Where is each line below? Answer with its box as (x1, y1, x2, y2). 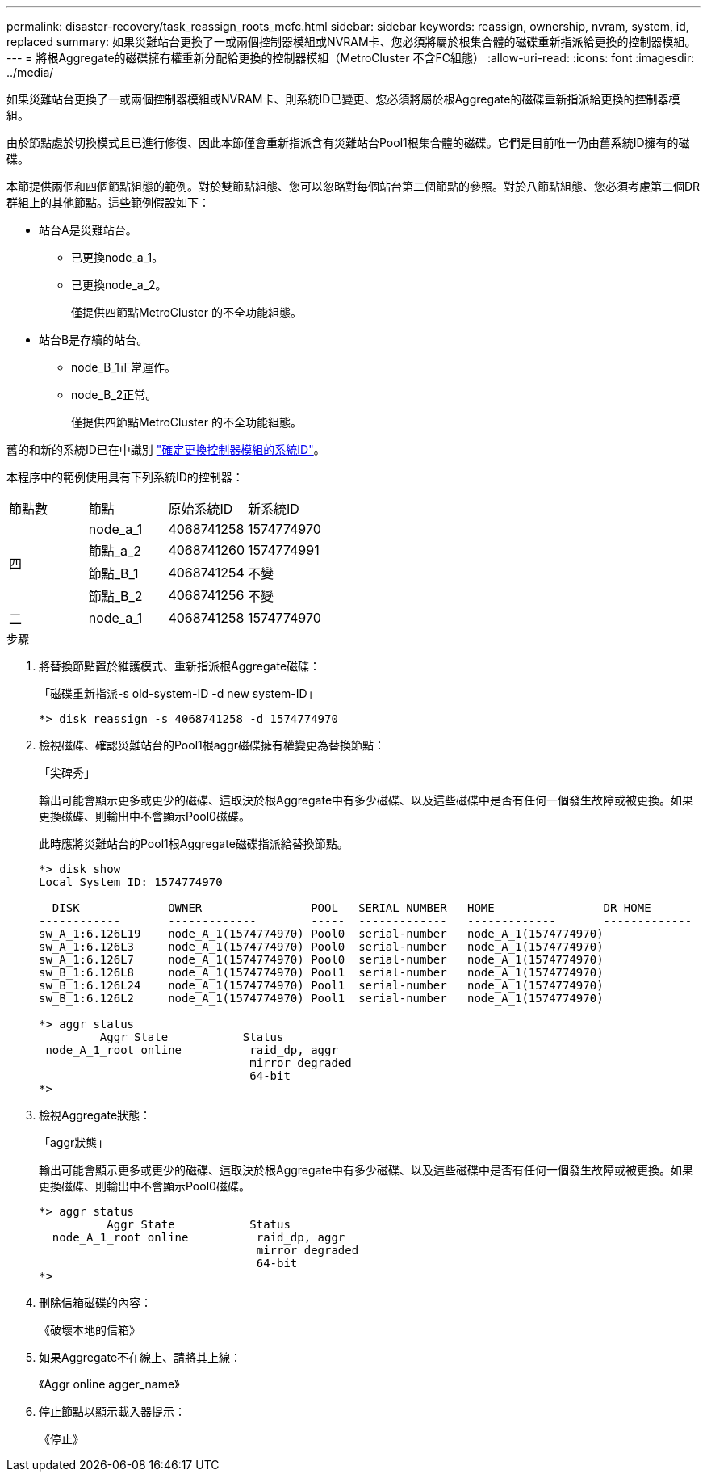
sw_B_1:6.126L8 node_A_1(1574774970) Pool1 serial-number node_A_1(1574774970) (39, 966, 604, 979)
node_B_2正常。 (71, 388, 157, 401)
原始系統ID (168, 501, 233, 517)
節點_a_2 (88, 543, 142, 559)
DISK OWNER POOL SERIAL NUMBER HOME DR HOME (52, 901, 651, 914)
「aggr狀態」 (39, 1136, 109, 1149)
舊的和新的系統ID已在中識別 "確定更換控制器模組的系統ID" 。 (6, 443, 325, 456)
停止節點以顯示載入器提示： (39, 1405, 186, 1418)
